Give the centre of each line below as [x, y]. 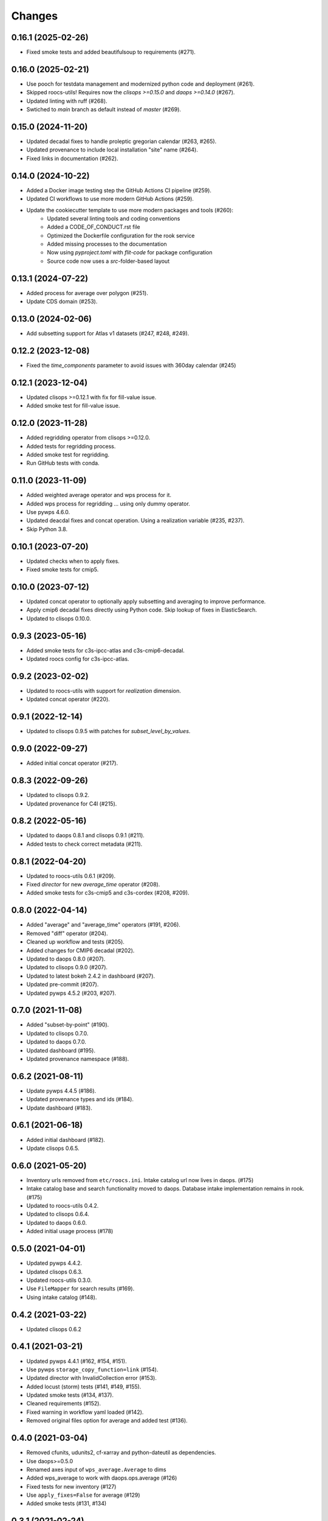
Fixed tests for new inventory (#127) [71, 1486]
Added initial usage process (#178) [70, 1231]
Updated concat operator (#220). [68, 699]
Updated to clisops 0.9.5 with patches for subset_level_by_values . [108, 731]
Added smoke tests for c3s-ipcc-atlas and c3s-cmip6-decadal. [106, 650]
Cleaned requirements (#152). [64, 1404]
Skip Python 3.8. [47, 529]
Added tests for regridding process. [71, 446]
